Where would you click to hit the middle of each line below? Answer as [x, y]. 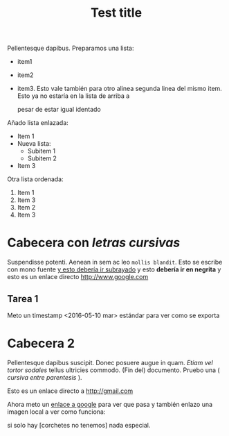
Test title [116, 13]
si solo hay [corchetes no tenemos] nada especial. [79, 425]
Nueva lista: [34, 144]
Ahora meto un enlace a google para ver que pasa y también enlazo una [110, 404]
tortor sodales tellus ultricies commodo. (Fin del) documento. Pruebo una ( [113, 370]
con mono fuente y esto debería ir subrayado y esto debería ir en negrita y [114, 269]
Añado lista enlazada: [38, 123]
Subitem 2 [42, 158]
